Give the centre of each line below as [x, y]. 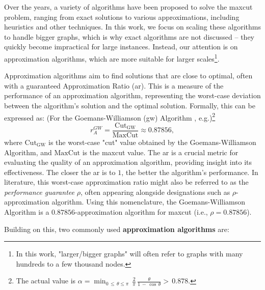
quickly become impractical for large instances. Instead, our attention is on [121, 47]
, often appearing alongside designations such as [155, 192]
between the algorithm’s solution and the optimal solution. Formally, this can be [130, 105]
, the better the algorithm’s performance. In [190, 172]
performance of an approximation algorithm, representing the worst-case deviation [132, 95]
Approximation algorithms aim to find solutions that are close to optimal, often [128, 76]
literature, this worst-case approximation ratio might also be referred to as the [126, 182]
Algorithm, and [28, 152]
